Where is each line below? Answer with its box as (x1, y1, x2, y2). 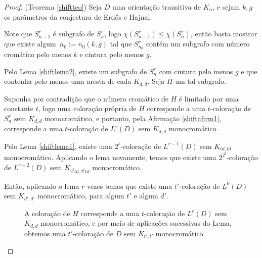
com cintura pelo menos (159, 66, 233, 76)
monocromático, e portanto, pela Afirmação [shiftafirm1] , (44, 113, 222, 123)
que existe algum (4, 38, 56, 49)
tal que (110, 38, 132, 49)
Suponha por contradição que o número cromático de (4, 93, 168, 104)
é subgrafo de (53, 28, 95, 39)
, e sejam (212, 2, 240, 12)
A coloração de (24, 208, 70, 218)
